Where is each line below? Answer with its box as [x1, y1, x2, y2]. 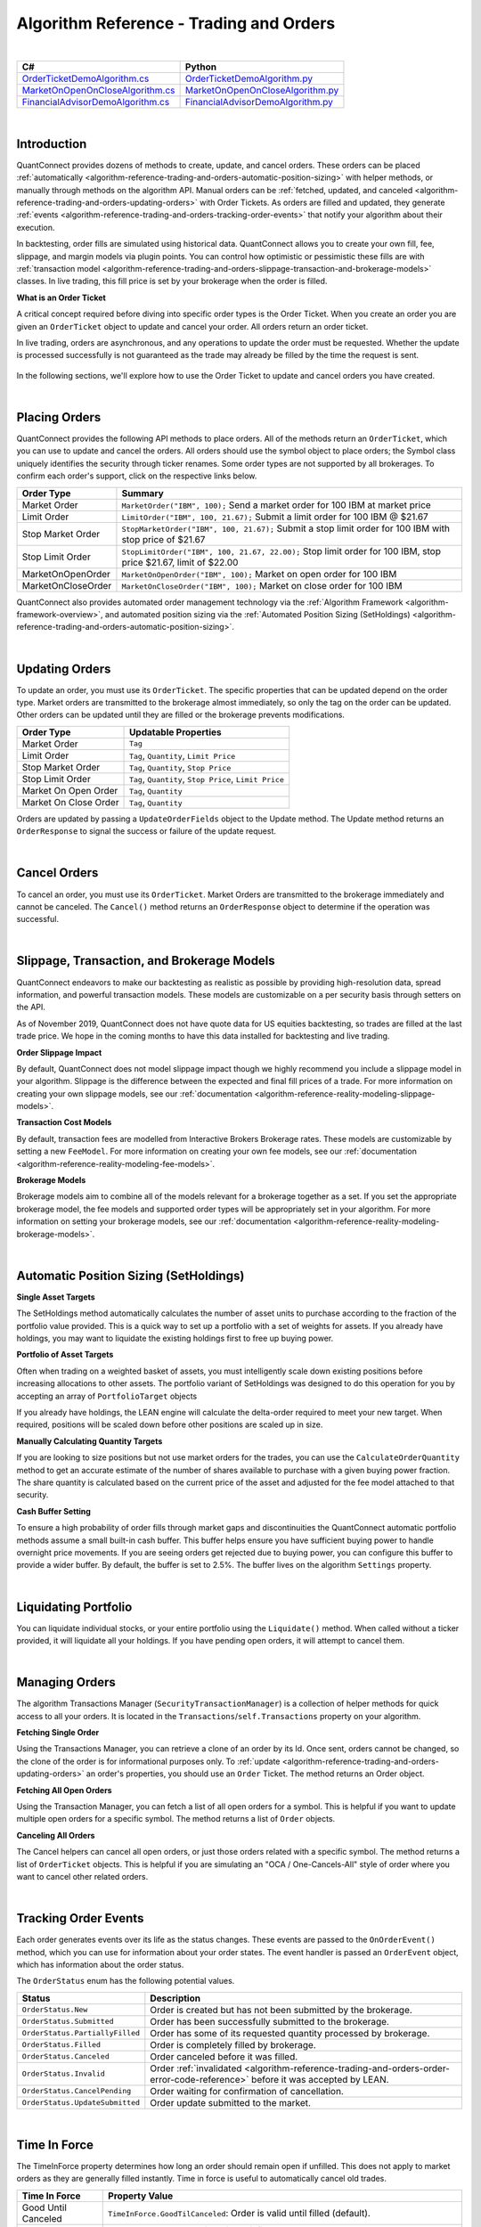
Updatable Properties [129, 726, 222, 738]
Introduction [16, 136, 87, 151]
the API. [16, 1002, 46, 1013]
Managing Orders [16, 1675, 116, 1690]
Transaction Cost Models [16, 1117, 112, 1128]
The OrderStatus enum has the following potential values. [16, 1976, 235, 1986]
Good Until [21, 2201, 67, 2214]
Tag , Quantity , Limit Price [129, 749, 236, 762]
